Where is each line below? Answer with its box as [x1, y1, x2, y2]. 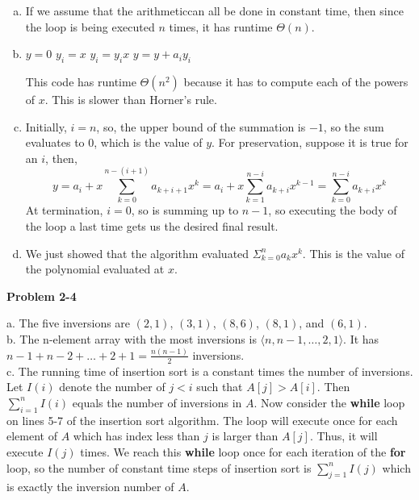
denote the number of [59, 378, 166, 395]
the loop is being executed [25, 18, 155, 35]
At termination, [25, 202, 103, 219]
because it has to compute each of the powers [183, 73, 409, 90]
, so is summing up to [131, 202, 239, 219]
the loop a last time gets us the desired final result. [25, 218, 279, 235]
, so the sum [323, 118, 384, 135]
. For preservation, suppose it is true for [212, 134, 409, 151]
